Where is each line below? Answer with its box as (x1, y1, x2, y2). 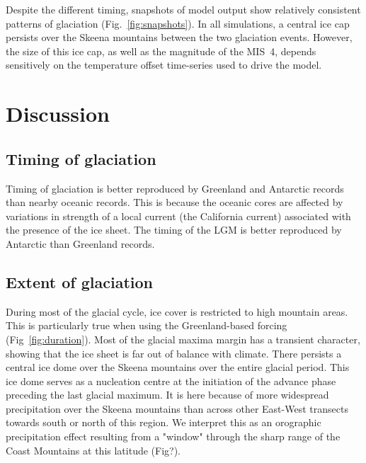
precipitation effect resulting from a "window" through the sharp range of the (6, 429, 341, 444)
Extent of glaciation (6, 270, 154, 292)
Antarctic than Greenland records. (6, 236, 155, 251)
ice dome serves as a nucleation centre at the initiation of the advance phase (6, 373, 336, 388)
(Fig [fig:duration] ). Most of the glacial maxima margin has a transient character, (6, 331, 360, 346)
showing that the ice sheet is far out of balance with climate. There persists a (6, 345, 342, 360)
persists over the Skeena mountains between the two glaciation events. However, (6, 30, 353, 45)
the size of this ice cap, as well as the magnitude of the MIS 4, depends (6, 43, 316, 58)
